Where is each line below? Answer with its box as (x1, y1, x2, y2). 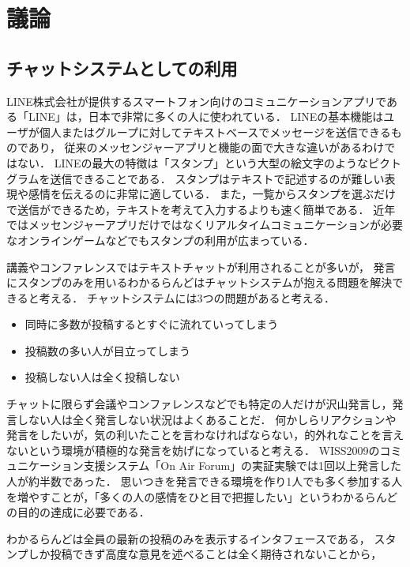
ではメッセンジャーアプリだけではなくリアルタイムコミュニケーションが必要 (6, 216, 404, 233)
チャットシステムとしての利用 (6, 55, 238, 80)
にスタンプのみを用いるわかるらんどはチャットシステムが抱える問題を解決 (6, 274, 393, 291)
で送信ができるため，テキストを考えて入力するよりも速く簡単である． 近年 (6, 201, 396, 217)
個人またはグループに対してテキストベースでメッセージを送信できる (39, 123, 391, 140)
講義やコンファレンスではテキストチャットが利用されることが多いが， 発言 (6, 258, 396, 275)
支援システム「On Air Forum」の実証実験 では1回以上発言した (83, 457, 402, 474)
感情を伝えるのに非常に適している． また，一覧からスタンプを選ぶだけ (28, 186, 397, 202)
